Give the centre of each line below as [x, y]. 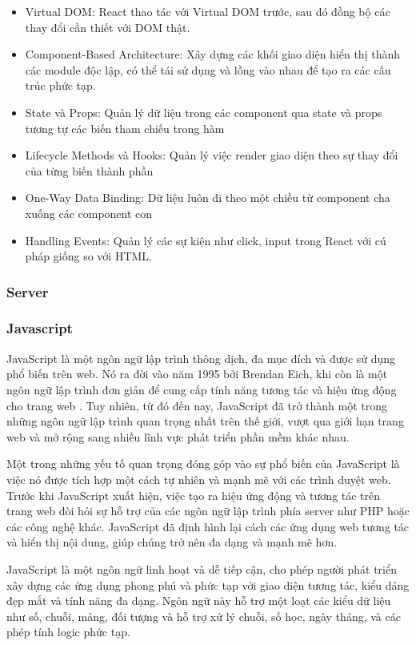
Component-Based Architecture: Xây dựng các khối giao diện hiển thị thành [212, 54]
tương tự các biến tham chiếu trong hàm [125, 128]
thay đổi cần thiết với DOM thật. [108, 27]
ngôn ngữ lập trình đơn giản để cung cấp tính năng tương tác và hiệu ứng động [202, 389]
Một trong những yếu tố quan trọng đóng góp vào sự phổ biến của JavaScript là [203, 464]
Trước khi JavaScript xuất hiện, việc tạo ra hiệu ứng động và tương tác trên [194, 495]
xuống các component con [89, 213]
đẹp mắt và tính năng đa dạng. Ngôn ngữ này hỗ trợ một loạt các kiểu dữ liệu [199, 601]
